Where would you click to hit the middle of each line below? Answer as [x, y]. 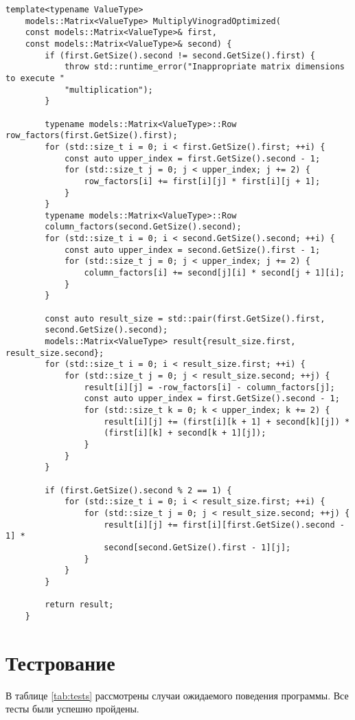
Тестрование [60, 662]
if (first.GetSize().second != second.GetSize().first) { [180, 55]
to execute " [35, 78]
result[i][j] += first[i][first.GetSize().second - [224, 525]
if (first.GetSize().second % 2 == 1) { [138, 490]
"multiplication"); [108, 90]
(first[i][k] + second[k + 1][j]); [185, 433]
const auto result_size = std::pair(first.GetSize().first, [185, 318]
